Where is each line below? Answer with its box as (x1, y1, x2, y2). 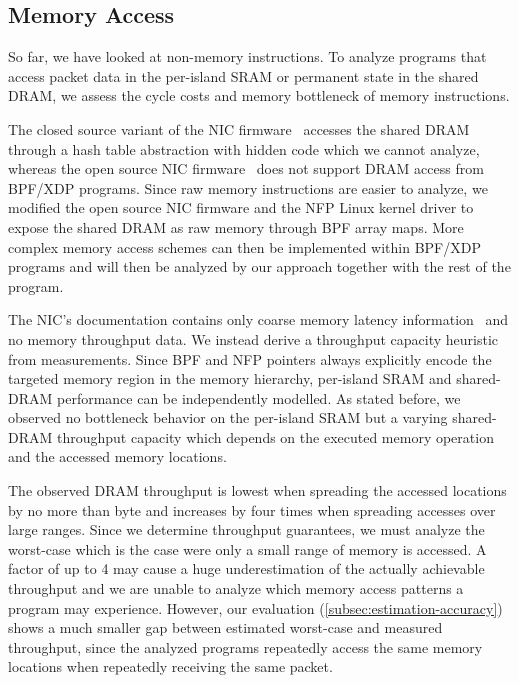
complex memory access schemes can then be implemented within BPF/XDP (8, 236, 481, 257)
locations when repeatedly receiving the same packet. (8, 656, 333, 677)
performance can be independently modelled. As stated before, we (56, 387, 461, 408)
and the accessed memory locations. (8, 446, 227, 467)
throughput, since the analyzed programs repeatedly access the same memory (8, 636, 483, 657)
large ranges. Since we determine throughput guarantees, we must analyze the (8, 519, 485, 540)
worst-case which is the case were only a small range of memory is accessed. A (8, 538, 487, 559)
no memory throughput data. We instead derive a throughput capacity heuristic (8, 328, 499, 349)
